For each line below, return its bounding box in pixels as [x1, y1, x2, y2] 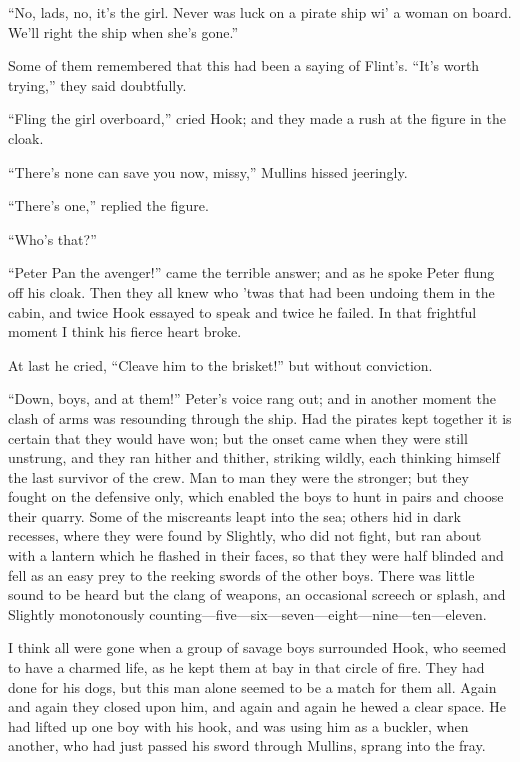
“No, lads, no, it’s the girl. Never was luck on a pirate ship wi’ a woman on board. [8, 2, 512, 22]
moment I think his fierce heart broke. [8, 321, 242, 342]
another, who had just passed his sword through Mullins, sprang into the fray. [8, 735, 486, 756]
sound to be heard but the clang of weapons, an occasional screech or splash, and [8, 584, 506, 605]
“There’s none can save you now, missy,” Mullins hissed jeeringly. [8, 161, 408, 182]
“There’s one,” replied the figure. [8, 195, 209, 216]
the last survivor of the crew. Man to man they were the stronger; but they [8, 466, 469, 487]
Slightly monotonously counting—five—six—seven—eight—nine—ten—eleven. [8, 603, 487, 624]
